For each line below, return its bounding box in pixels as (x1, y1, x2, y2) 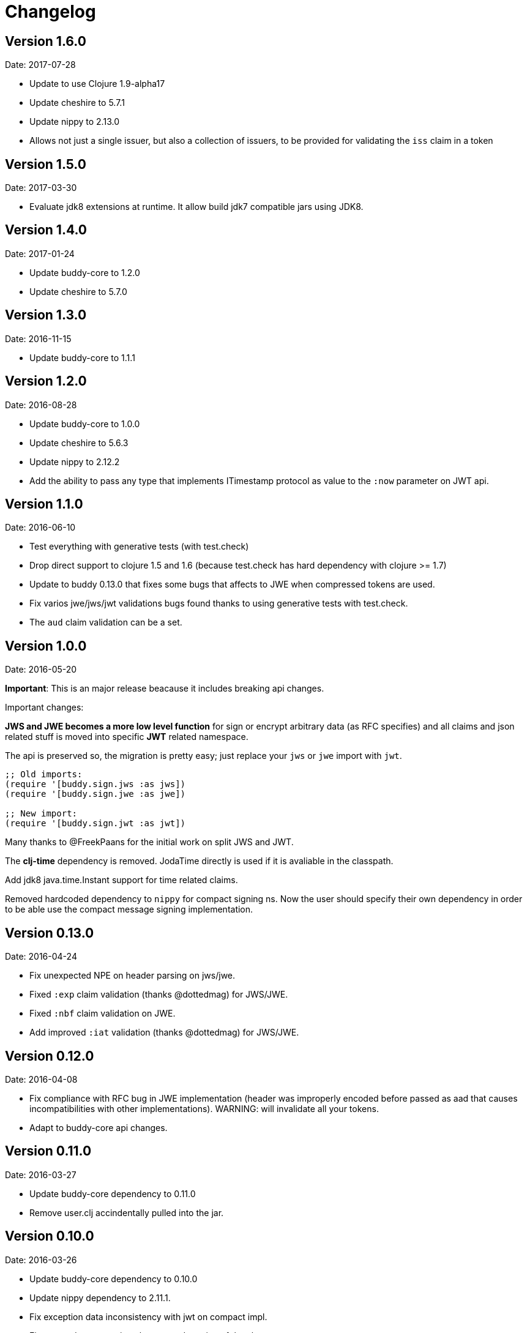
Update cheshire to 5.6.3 (29, 437, 129, 448)
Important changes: (5, 702, 84, 713)
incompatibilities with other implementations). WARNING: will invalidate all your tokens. (29, 1103, 379, 1114)
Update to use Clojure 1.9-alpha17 (29, 78, 165, 89)
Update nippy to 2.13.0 (29, 116, 119, 127)
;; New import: (5, 808, 78, 819)
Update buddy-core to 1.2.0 (29, 267, 140, 278)
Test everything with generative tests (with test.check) (29, 541, 249, 552)
